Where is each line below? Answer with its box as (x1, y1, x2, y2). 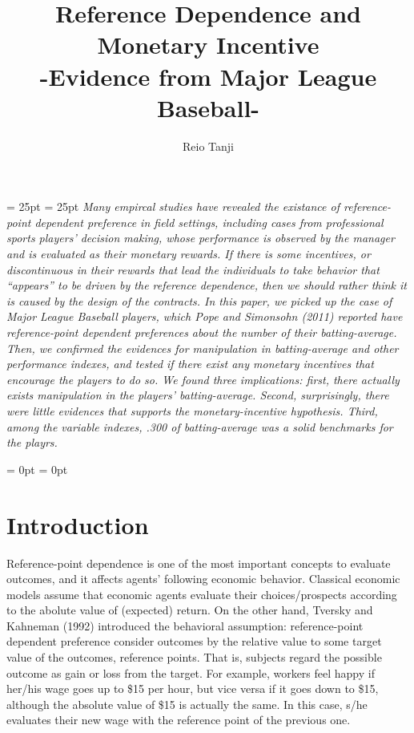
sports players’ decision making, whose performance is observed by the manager (6, 229, 395, 246)
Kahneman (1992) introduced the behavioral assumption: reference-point (6, 617, 364, 634)
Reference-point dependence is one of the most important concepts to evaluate (6, 554, 391, 571)
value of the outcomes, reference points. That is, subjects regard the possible (6, 649, 382, 666)
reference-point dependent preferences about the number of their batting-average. (6, 324, 397, 341)
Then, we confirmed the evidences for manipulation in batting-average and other (6, 339, 399, 356)
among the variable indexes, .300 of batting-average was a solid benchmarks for (6, 418, 393, 435)
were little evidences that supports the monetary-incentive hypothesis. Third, (6, 403, 378, 419)
